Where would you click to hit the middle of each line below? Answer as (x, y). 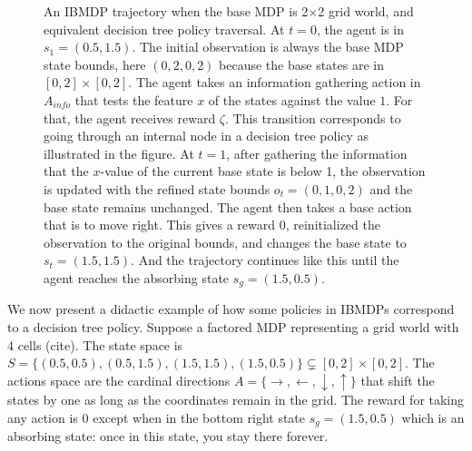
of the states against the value (292, 99)
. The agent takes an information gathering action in (275, 82)
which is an (433, 417)
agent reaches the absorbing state (137, 277)
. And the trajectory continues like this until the (265, 260)
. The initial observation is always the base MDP (268, 47)
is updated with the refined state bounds (157, 188)
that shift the (398, 380)
